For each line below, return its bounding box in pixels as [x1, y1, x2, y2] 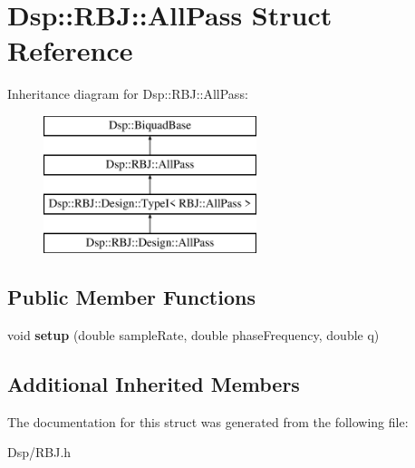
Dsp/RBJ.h [7, 443, 72, 462]
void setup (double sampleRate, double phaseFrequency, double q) [7, 325, 380, 344]
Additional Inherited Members [7, 369, 300, 397]
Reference [7, 32, 133, 69]
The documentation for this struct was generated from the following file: [7, 412, 409, 431]
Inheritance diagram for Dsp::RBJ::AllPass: [7, 84, 248, 103]
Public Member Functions [7, 283, 256, 311]
